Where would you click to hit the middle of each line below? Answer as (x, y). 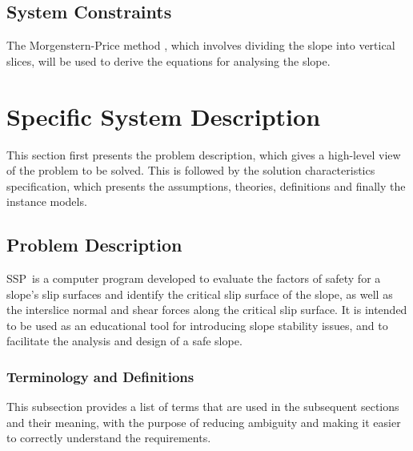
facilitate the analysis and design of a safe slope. (124, 341)
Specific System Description (164, 116)
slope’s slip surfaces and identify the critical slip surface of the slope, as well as (200, 294)
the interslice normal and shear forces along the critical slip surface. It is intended (207, 310)
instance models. (47, 201)
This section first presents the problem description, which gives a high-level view (204, 154)
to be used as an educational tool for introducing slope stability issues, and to (197, 325)
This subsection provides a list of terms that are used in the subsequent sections (203, 407)
